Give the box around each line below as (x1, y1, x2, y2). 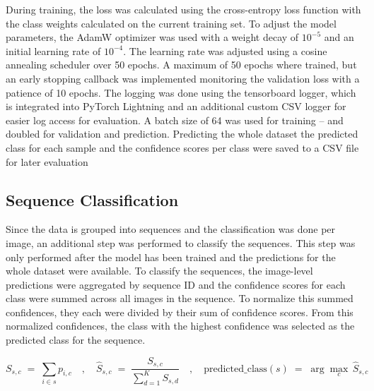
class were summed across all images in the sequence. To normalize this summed (6, 291, 353, 306)
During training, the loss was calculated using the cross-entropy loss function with (6, 2, 361, 16)
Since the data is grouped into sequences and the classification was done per (6, 222, 336, 236)
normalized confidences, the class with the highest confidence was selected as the (6, 318, 355, 333)
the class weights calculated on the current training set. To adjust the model (6, 16, 337, 30)
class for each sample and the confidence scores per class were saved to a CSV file (6, 140, 359, 155)
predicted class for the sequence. (6, 332, 146, 347)
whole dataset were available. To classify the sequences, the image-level (6, 263, 313, 278)
